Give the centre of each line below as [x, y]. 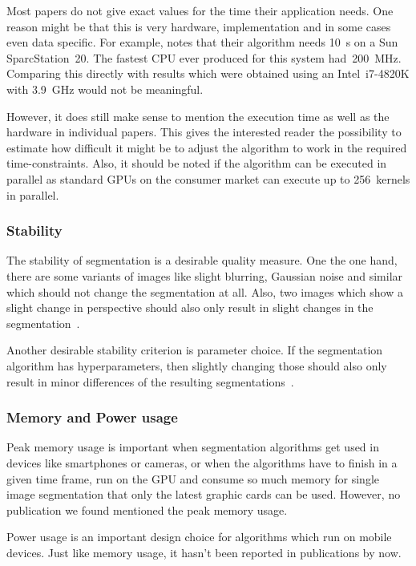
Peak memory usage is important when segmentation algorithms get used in [193, 447]
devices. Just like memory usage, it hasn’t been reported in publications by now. [204, 552]
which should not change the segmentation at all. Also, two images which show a [205, 291]
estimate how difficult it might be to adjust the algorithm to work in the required [207, 147]
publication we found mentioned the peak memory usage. [147, 509]
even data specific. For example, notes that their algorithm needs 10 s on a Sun [202, 42]
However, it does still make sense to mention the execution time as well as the [198, 116]
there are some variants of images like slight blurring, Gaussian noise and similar [205, 275]
